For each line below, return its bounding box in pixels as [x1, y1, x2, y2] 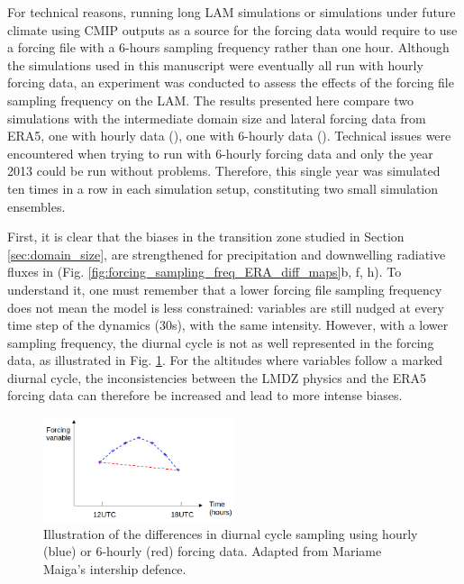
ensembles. [7, 196, 66, 215]
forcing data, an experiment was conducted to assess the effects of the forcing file [7, 73, 454, 92]
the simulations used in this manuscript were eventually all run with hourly [7, 55, 423, 74]
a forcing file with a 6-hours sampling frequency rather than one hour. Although [7, 38, 450, 57]
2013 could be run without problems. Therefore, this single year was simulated [7, 161, 441, 180]
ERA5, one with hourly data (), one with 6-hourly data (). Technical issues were [7, 126, 451, 145]
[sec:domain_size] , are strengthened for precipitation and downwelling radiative [7, 244, 446, 263]
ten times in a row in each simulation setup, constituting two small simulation [7, 178, 439, 197]
